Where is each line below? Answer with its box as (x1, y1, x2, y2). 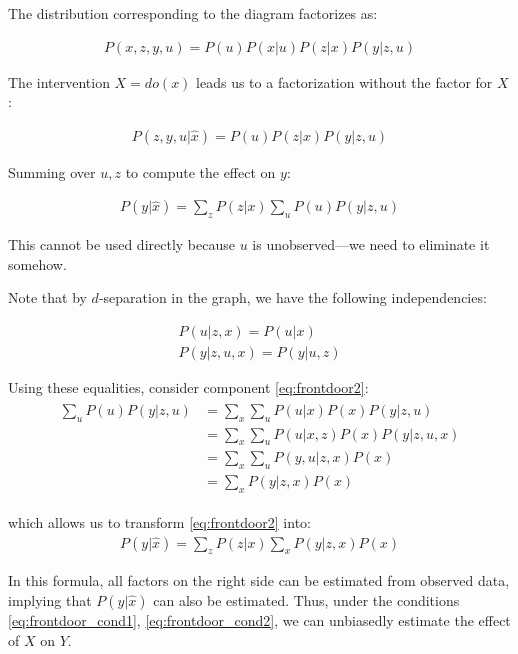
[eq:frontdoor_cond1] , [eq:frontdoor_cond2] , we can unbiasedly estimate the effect (8, 610, 511, 631)
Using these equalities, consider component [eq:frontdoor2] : (8, 377, 369, 398)
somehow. (8, 253, 67, 274)
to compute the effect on (125, 161, 276, 182)
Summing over (8, 161, 96, 182)
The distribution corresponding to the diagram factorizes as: (8, 3, 378, 23)
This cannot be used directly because (8, 234, 235, 255)
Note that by (8, 287, 87, 308)
